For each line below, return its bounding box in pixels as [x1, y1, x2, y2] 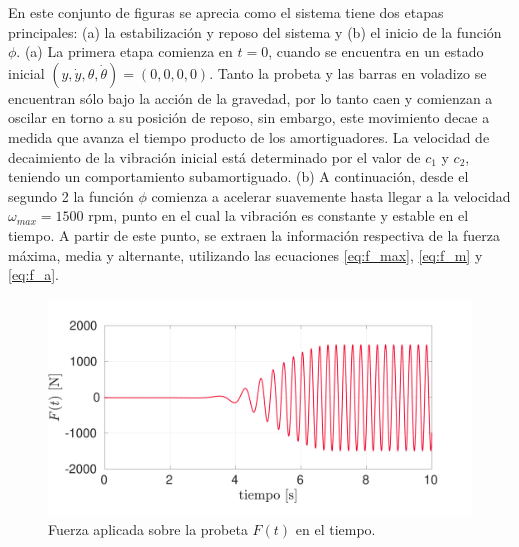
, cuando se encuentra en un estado [268, 41, 484, 62]
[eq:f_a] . [8, 264, 59, 285]
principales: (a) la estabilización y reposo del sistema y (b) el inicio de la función [8, 21, 502, 42]
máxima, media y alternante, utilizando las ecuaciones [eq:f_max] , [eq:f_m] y [8, 244, 483, 265]
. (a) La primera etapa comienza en [16, 41, 233, 62]
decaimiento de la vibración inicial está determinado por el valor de [8, 146, 421, 167]
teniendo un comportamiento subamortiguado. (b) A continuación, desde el [8, 166, 469, 187]
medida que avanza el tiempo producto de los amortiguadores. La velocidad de [8, 126, 490, 147]
